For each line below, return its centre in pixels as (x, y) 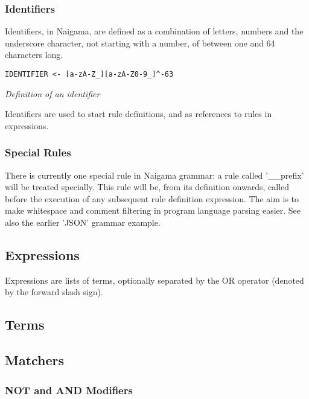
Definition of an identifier (53, 93)
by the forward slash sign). (54, 292)
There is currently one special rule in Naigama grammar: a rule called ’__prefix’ (154, 175)
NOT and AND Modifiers (69, 390)
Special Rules (38, 152)
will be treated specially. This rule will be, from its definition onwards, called (147, 187)
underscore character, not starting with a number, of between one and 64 (140, 43)
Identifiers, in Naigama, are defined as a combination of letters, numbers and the (154, 31)
